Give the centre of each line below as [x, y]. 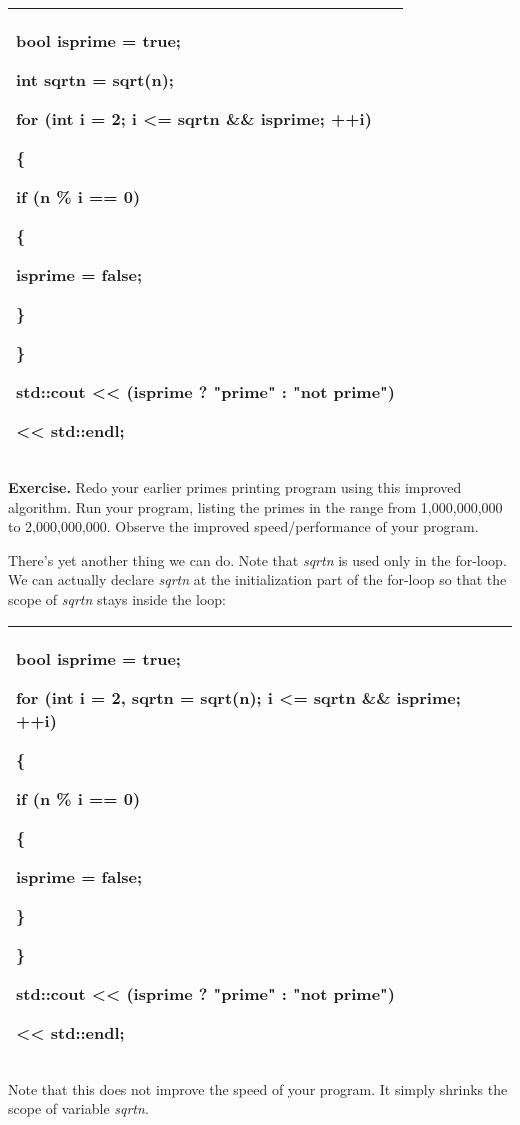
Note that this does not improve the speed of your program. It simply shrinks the [258, 1088]
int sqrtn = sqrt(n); [95, 79]
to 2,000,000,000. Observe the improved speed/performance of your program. [243, 526]
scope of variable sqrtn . [78, 1108]
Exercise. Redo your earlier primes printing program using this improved [235, 487]
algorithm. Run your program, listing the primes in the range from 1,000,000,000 [255, 506]
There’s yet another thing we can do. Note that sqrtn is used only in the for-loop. [257, 559]
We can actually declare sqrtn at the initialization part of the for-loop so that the [257, 579]
